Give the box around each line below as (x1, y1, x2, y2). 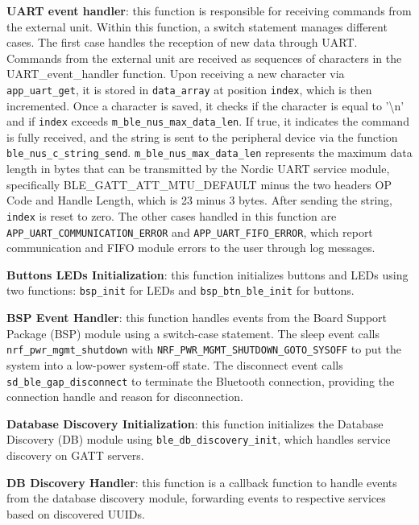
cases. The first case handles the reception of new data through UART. (6, 34, 358, 51)
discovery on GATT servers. (6, 447, 144, 463)
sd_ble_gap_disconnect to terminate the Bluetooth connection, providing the (6, 372, 395, 389)
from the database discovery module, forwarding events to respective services (6, 490, 386, 506)
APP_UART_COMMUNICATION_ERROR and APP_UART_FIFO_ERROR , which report (6, 223, 373, 240)
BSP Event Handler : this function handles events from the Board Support (6, 309, 388, 326)
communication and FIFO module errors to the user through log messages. (6, 239, 375, 256)
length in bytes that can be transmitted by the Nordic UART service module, (6, 160, 390, 177)
